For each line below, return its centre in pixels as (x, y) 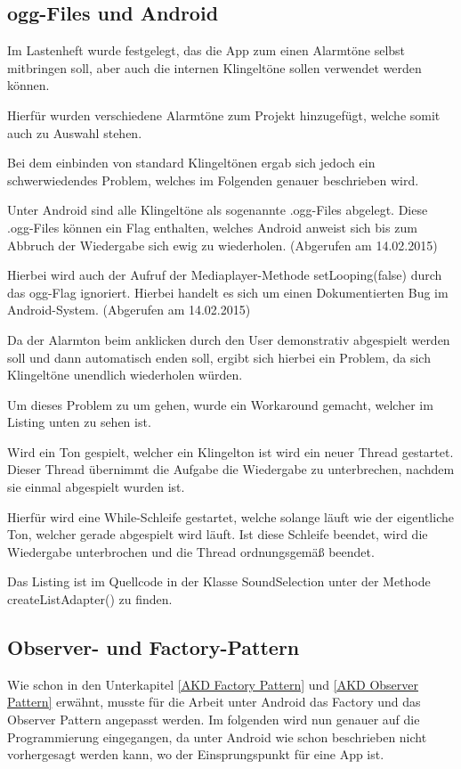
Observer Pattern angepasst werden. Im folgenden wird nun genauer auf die (214, 720)
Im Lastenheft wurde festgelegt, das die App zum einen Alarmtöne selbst (206, 50)
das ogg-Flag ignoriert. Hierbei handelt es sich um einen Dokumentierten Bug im (228, 292)
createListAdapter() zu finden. (90, 599)
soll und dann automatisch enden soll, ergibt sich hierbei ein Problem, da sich (219, 357)
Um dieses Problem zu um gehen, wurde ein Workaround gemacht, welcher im (220, 404)
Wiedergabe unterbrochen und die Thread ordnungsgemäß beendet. (191, 551)
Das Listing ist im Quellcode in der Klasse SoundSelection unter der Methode (219, 581)
